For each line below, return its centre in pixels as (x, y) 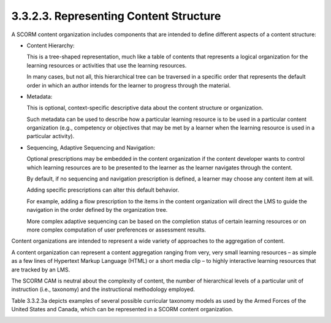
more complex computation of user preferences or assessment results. (116, 230)
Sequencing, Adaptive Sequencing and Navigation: (91, 147)
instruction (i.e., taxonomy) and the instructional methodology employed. (103, 289)
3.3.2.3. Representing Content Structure (116, 16)
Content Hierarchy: (51, 45)
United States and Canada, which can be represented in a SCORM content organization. (122, 309)
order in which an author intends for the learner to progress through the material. (129, 85)
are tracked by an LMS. (41, 270)
